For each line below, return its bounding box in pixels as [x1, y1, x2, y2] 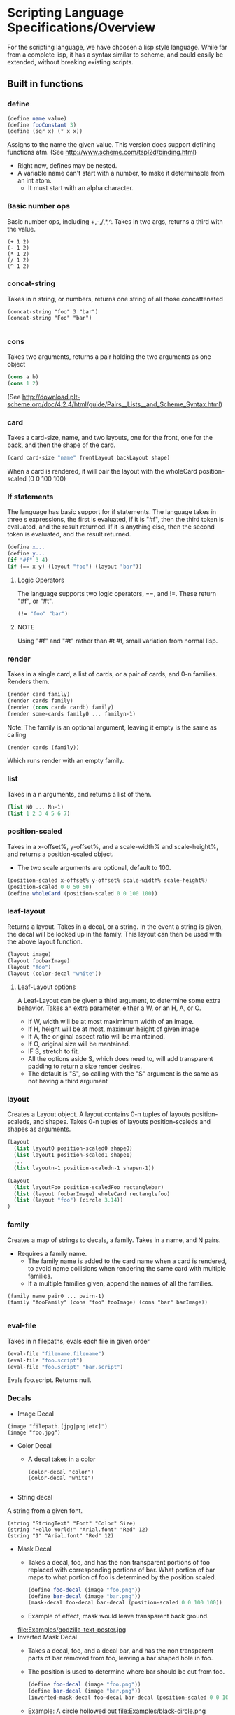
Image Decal [17, 1409, 55, 1418]
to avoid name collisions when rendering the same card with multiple [27, 1264, 226, 1272]
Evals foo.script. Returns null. [7, 1376, 92, 1384]
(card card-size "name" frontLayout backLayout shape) [7, 455, 171, 462]
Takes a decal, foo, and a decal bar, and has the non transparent [27, 1646, 214, 1655]
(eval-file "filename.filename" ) [7, 1350, 105, 1358]
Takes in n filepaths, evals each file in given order [7, 1337, 150, 1345]
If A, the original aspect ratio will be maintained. [27, 1032, 166, 1041]
